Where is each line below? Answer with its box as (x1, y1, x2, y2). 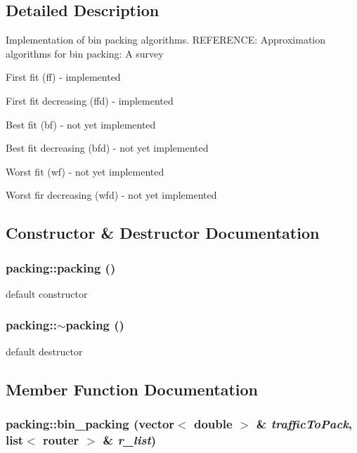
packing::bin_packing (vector (6, 415, 175, 433)
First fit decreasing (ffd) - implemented (6, 93, 174, 107)
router (43, 431, 79, 448)
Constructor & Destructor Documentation (6, 222, 320, 244)
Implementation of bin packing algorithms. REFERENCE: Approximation (6, 32, 326, 47)
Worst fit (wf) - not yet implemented (6, 164, 164, 178)
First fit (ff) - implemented (6, 70, 121, 84)
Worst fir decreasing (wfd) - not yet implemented (6, 188, 217, 202)
